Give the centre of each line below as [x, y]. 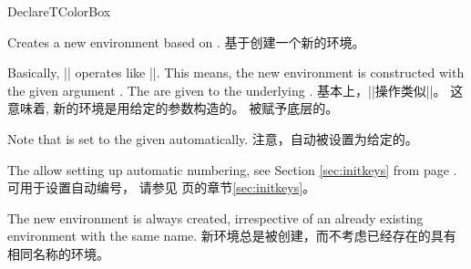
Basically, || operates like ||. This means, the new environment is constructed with [236, 72]
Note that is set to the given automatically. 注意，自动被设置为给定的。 [213, 138]
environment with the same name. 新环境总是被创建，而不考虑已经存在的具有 [232, 236]
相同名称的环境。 [58, 253]
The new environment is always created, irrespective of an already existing [215, 217]
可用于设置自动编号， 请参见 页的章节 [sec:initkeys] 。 [162, 187]
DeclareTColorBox [59, 11]
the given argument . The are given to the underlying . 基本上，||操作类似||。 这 [235, 90]
